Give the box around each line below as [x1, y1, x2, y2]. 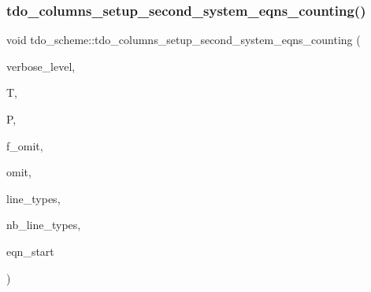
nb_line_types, [6, 216, 81, 233]
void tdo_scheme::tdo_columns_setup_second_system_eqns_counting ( [6, 31, 361, 48]
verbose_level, [6, 57, 76, 74]
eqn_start [6, 242, 54, 259]
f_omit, [6, 137, 43, 153]
